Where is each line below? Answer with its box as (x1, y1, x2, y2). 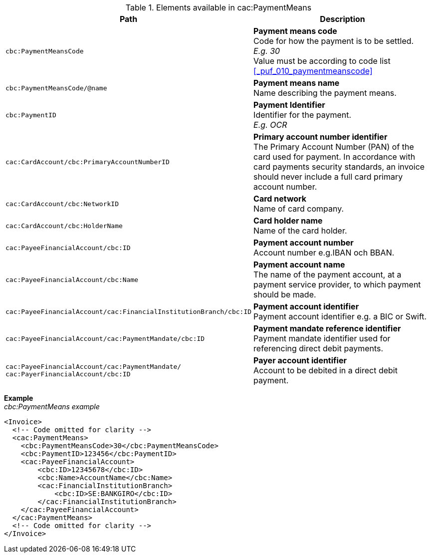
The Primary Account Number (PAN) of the (253, 142, 414, 152)
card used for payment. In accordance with (253, 152, 416, 162)
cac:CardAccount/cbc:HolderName (5, 222, 123, 230)
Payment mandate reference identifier (253, 323, 401, 333)
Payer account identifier (253, 355, 347, 365)
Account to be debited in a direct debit (253, 365, 398, 375)
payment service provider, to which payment (253, 279, 421, 289)
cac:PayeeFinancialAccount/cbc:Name (5, 276, 139, 283)
